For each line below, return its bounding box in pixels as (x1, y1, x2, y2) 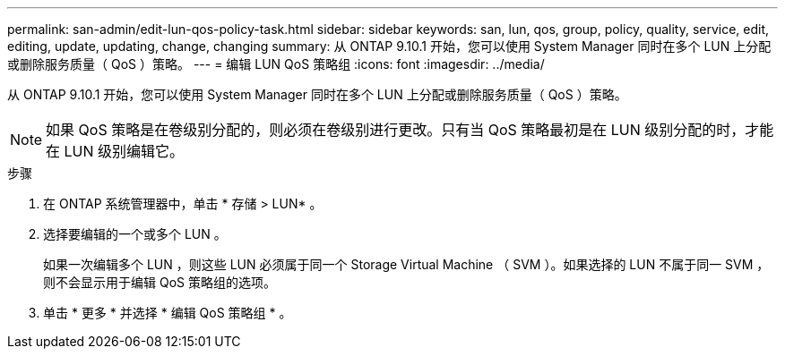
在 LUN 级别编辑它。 (46, 142, 185, 160)
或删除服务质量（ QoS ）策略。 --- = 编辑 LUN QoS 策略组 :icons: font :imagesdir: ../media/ (7, 56, 545, 72)
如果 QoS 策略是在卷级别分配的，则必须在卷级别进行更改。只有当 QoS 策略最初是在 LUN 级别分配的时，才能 (46, 121, 774, 139)
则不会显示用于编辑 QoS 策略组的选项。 (43, 275, 276, 290)
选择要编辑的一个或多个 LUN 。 (43, 226, 227, 242)
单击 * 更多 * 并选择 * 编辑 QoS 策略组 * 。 (43, 305, 292, 320)
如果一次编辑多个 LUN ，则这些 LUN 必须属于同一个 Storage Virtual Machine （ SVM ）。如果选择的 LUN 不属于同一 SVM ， (43, 257, 770, 272)
